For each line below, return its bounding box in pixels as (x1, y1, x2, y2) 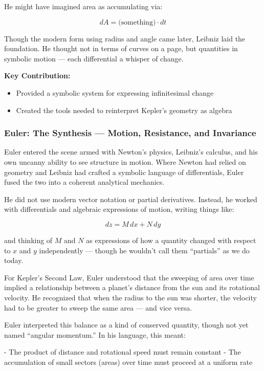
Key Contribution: (4, 70, 71, 81)
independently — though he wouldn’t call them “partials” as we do (39, 245, 250, 255)
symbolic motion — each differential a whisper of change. (4, 53, 184, 63)
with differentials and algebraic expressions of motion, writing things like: (4, 204, 234, 214)
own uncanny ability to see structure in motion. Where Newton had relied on (4, 156, 246, 167)
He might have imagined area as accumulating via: (4, 1, 163, 11)
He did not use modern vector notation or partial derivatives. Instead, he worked (4, 193, 257, 204)
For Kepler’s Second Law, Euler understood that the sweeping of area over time (4, 272, 254, 282)
